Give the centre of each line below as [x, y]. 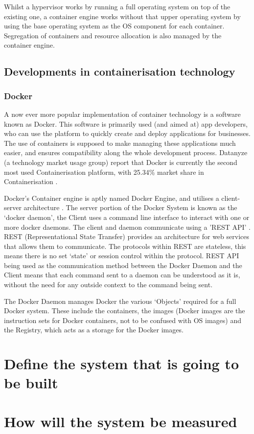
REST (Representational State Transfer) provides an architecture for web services [127, 236]
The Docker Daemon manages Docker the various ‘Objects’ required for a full [120, 301]
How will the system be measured [121, 421]
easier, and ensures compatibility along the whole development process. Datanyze [126, 152]
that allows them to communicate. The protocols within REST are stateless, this [125, 246]
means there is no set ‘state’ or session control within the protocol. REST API [122, 256]
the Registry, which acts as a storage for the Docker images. [94, 330]
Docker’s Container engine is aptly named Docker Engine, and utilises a [112, 198]
